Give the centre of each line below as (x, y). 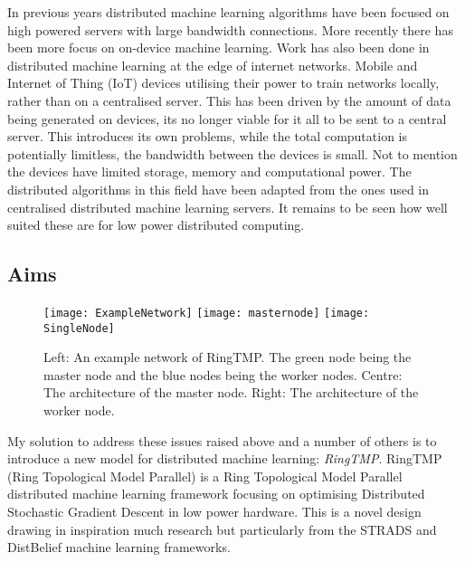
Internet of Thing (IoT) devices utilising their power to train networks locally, (223, 83)
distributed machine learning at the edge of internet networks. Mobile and (213, 65)
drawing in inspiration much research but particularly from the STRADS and (222, 529)
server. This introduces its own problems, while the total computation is (207, 136)
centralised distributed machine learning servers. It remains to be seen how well (228, 207)
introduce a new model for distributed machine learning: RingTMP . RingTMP (225, 458)
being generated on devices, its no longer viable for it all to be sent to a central (227, 118)
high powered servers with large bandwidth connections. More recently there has (230, 29)
